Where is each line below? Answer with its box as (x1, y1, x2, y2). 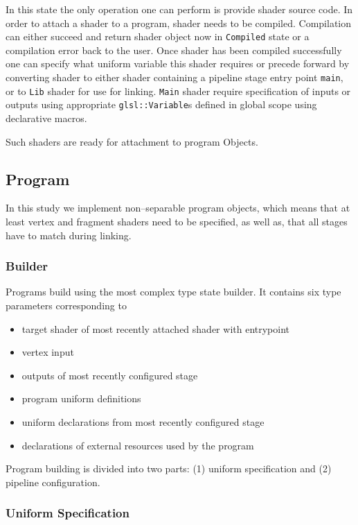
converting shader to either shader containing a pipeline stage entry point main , (6, 70, 343, 85)
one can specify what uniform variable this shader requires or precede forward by (6, 56, 350, 71)
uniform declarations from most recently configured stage (21, 414, 265, 429)
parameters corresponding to (6, 298, 127, 312)
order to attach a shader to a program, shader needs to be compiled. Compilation (6, 15, 352, 30)
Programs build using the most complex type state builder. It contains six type (6, 284, 341, 299)
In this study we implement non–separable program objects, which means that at (6, 200, 350, 215)
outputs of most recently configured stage (21, 368, 198, 382)
